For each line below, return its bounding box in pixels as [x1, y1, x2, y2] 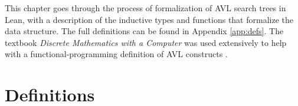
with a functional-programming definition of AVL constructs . [5, 48, 228, 60]
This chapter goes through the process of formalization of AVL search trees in [5, 2, 286, 14]
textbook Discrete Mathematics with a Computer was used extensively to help [5, 36, 287, 48]
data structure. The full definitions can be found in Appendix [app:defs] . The [5, 25, 284, 37]
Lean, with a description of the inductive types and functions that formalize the [5, 13, 293, 25]
